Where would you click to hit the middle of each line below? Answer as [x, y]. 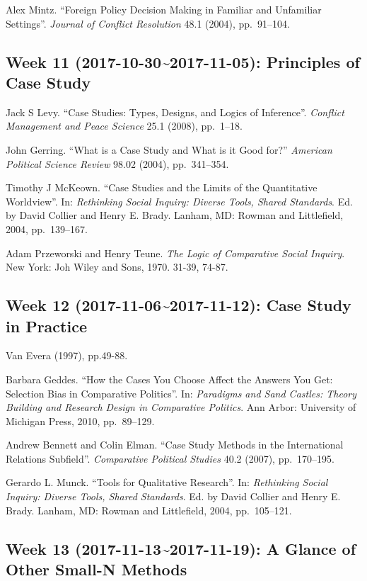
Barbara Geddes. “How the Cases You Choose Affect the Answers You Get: [169, 379]
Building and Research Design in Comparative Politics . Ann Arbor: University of [181, 407]
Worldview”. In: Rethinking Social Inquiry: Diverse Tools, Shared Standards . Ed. [179, 201]
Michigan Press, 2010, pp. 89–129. [80, 421]
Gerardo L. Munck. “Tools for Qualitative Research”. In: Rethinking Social [167, 482]
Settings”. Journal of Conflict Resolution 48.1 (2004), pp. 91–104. [148, 23]
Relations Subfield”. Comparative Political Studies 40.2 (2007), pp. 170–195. [170, 458]
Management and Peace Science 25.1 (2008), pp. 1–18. [124, 126]
